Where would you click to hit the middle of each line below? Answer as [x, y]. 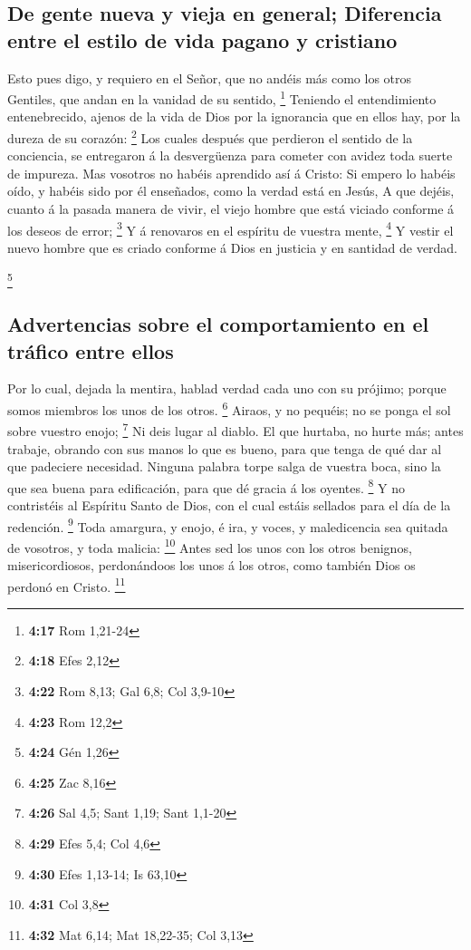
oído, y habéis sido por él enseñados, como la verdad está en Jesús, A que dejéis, [231, 191]
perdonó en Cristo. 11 [67, 585]
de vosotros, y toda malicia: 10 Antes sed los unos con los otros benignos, [210, 546]
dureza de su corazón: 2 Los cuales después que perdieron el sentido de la [210, 136]
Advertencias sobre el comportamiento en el [218, 324]
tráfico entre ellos [91, 350]
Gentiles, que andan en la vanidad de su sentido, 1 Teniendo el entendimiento [222, 97]
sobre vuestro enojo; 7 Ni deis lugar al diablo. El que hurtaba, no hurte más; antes [235, 429]
